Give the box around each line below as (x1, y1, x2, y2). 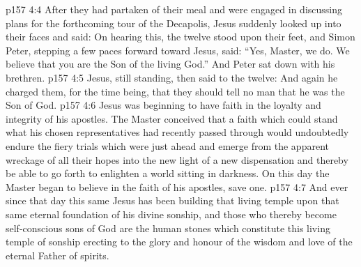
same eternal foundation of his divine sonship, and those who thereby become (6, 206, 337, 221)
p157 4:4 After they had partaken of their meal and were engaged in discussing (6, 2, 342, 16)
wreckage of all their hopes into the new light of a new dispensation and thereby (6, 152, 348, 167)
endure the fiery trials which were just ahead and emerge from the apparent (6, 138, 329, 153)
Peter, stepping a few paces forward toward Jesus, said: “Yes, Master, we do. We (6, 43, 350, 57)
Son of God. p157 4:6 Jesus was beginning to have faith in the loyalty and (6, 98, 321, 112)
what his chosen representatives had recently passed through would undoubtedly (6, 125, 349, 139)
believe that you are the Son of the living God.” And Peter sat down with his (6, 56, 335, 71)
